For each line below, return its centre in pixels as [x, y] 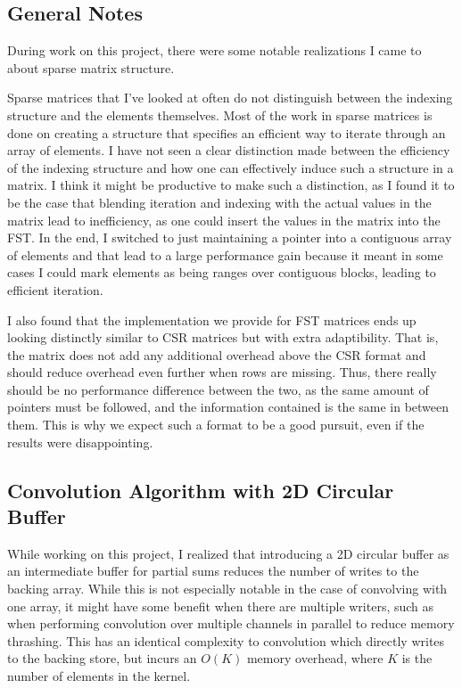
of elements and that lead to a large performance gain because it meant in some [225, 254]
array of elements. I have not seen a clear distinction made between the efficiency [229, 150]
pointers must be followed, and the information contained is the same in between [228, 407]
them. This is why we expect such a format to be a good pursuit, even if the [216, 425]
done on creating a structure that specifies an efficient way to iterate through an [227, 132]
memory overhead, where [315, 658]
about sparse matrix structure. [91, 67]
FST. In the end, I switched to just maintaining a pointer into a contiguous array [230, 238]
